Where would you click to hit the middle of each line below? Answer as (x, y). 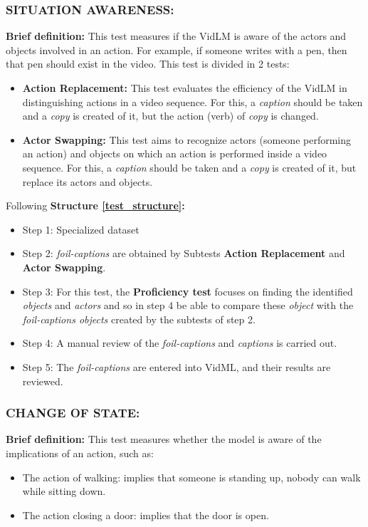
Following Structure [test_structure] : (95, 205)
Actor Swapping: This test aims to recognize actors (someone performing (187, 139)
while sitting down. (64, 491)
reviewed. (43, 381)
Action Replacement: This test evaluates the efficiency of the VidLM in (185, 88)
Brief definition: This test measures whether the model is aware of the (164, 439)
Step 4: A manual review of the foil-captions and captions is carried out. (180, 343)
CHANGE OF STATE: (73, 413)
